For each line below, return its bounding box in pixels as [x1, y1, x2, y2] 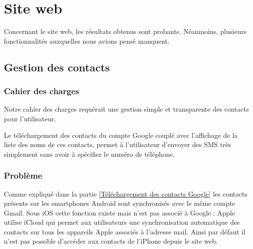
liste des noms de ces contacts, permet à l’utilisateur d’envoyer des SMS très [4, 139, 231, 149]
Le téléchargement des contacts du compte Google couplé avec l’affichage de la [4, 130, 238, 140]
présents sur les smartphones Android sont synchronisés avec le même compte [4, 198, 235, 208]
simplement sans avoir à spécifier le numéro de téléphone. [4, 149, 175, 159]
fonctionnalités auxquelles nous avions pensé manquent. [4, 35, 170, 46]
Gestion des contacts [4, 59, 110, 74]
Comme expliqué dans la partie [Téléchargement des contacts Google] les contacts [4, 188, 248, 199]
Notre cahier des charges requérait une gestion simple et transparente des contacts [4, 104, 249, 114]
